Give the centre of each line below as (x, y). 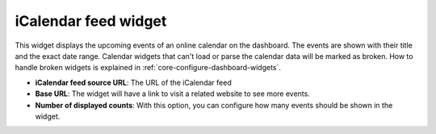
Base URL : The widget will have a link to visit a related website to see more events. (172, 94)
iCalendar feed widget (91, 21)
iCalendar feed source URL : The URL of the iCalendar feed (133, 82)
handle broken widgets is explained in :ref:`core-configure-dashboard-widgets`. (148, 68)
